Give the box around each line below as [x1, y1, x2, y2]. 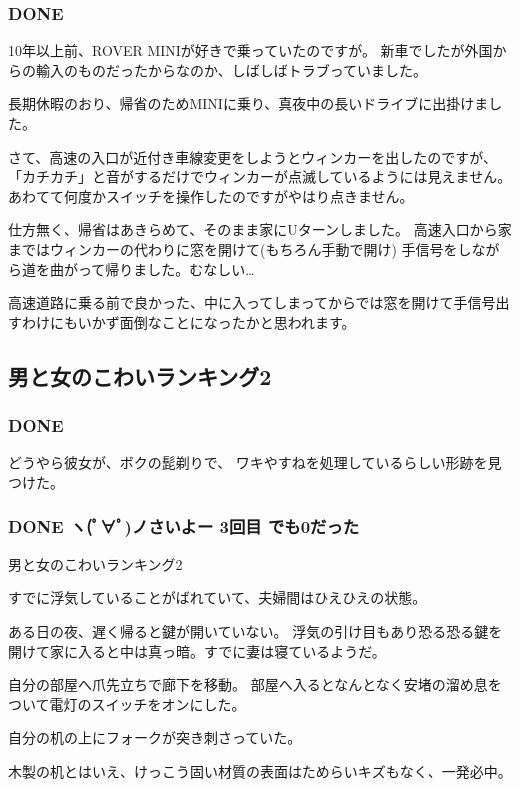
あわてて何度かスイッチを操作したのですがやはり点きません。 [8, 185, 414, 206]
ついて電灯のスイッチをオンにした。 [8, 693, 246, 714]
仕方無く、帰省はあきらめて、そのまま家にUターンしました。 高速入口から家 [8, 219, 512, 240]
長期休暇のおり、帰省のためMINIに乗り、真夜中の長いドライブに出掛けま [8, 93, 489, 114]
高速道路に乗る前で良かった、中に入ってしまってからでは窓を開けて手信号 [8, 292, 496, 313]
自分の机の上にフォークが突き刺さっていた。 [8, 727, 302, 748]
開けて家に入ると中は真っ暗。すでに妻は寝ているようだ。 [8, 640, 386, 661]
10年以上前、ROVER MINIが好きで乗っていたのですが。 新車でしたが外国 [8, 40, 493, 61]
